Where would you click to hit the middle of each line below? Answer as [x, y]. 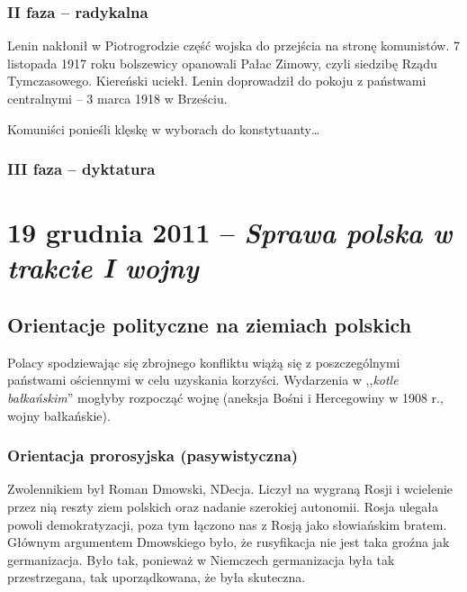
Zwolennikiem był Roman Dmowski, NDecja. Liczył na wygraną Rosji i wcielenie [230, 489]
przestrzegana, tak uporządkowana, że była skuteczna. [157, 577]
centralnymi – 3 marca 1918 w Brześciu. [117, 98]
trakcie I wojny [103, 268]
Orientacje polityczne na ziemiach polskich [210, 324]
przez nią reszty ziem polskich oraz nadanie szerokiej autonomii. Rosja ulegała [223, 506]
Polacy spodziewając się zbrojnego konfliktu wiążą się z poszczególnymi [204, 362]
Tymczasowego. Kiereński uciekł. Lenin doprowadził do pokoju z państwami [217, 81]
